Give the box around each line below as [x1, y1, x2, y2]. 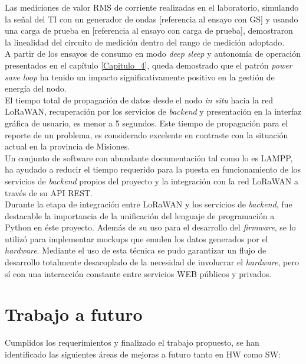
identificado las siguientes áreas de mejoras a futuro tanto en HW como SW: [5, 347, 281, 360]
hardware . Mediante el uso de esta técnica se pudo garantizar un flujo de [5, 244, 266, 256]
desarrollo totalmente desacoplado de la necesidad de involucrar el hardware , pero [5, 256, 299, 268]
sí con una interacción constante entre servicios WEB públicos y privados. [5, 267, 272, 279]
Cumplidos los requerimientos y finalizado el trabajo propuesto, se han [5, 336, 259, 349]
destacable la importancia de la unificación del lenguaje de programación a [5, 209, 275, 222]
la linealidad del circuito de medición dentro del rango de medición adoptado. [5, 35, 285, 48]
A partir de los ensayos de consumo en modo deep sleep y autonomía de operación [5, 47, 301, 60]
